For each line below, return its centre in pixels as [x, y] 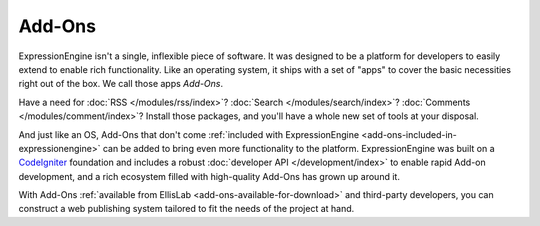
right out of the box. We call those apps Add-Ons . [121, 84]
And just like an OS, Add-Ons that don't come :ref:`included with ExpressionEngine [189, 134]
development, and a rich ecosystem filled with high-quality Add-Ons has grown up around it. [209, 176]
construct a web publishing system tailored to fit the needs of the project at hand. [186, 209]
